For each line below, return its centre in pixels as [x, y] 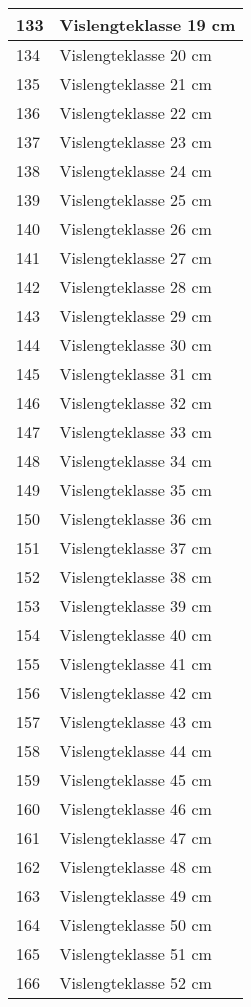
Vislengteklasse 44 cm [135, 750]
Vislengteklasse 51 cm [135, 953]
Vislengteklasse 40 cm [135, 634]
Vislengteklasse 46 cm [135, 808]
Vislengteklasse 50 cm [135, 924]
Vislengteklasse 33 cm [135, 431]
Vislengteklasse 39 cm [135, 605]
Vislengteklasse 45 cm [135, 779]
